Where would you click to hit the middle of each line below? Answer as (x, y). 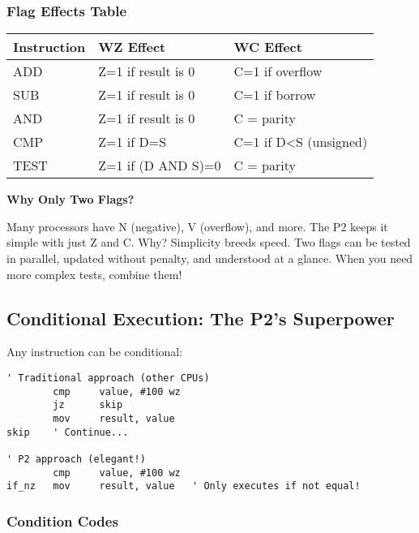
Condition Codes (62, 520)
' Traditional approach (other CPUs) (108, 378)
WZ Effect (132, 47)
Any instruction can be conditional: (95, 352)
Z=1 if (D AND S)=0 (160, 165)
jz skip (88, 405)
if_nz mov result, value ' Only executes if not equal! (184, 486)
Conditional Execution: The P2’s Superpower (201, 318)
